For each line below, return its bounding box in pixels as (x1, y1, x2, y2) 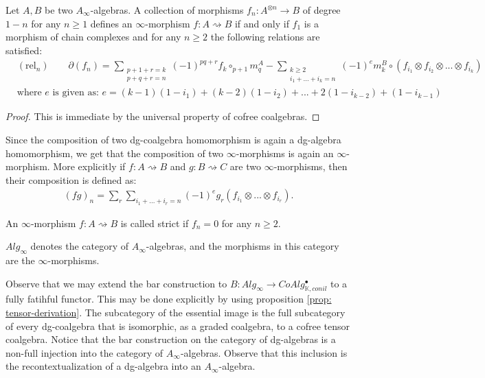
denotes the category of (30, 239, 129, 253)
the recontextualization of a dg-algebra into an (5, 359, 201, 373)
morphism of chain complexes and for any (5, 29, 181, 44)
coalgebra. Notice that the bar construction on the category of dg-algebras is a (5, 332, 336, 346)
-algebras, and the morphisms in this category (146, 239, 339, 253)
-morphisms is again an (236, 145, 334, 160)
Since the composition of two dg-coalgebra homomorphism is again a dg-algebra (5, 132, 341, 147)
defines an (90, 16, 133, 30)
